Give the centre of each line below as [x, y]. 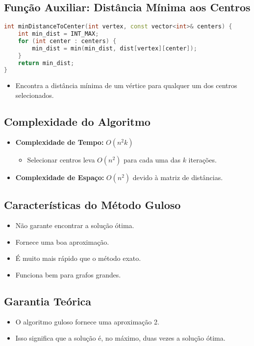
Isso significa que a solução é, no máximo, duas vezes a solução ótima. [120, 338]
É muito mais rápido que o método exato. [78, 258]
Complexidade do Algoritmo [77, 121]
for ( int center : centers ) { [67, 41]
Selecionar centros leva [61, 159]
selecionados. [35, 95]
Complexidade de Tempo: [60, 142]
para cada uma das [152, 159]
